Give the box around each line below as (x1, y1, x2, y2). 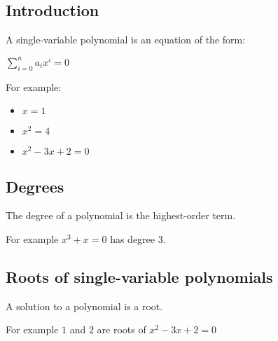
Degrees (6, 175, 64, 197)
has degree (110, 232, 155, 246)
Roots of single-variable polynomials (6, 266, 273, 288)
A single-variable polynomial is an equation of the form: (6, 32, 246, 47)
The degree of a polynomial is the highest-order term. (6, 208, 236, 223)
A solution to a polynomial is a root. (6, 298, 163, 313)
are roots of (97, 322, 146, 337)
